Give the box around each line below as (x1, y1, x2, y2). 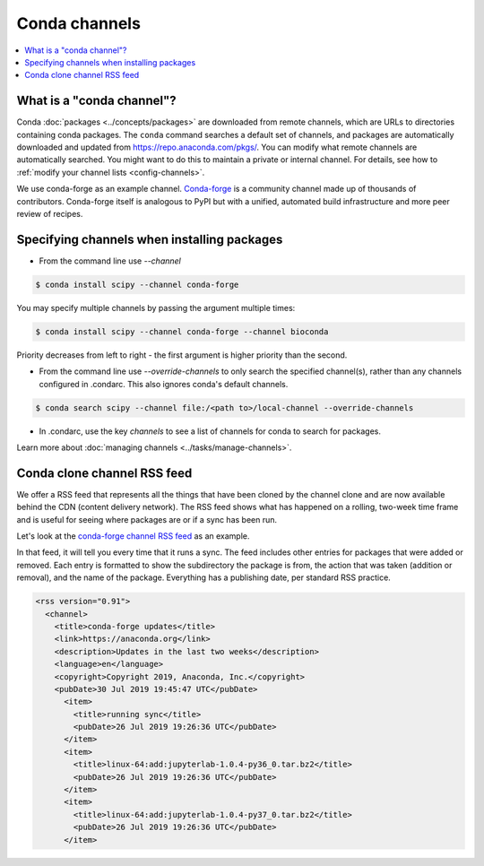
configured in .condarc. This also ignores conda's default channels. (39, 378, 289, 389)
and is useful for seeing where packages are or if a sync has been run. (16, 514, 278, 524)
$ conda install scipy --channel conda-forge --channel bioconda (35, 326, 329, 336)
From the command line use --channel (39, 255, 181, 266)
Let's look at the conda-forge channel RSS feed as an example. (16, 531, 250, 541)
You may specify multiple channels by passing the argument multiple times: (16, 302, 296, 313)
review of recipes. (16, 208, 83, 219)
